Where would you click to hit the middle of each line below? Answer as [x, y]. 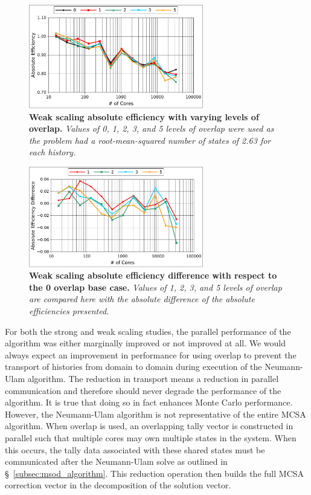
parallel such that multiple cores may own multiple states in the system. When [151, 437]
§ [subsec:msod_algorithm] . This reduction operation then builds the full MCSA [155, 473]
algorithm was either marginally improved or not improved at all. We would [146, 343]
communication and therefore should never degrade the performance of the [143, 390]
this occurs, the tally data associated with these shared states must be [135, 449]
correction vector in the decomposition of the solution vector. [118, 485]
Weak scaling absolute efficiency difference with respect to [153, 275]
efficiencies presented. [69, 311]
